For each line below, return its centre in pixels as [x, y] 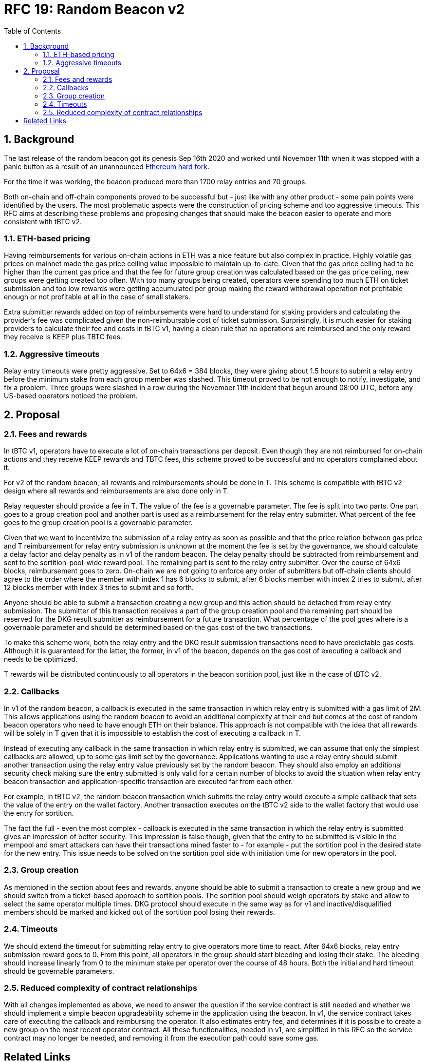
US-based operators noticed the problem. [71, 396]
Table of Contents [33, 31]
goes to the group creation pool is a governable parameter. [98, 523]
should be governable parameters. [59, 971]
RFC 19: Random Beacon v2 [94, 9]
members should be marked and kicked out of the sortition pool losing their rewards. [139, 912]
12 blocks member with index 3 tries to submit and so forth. [99, 588]
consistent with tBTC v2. [43, 221]
